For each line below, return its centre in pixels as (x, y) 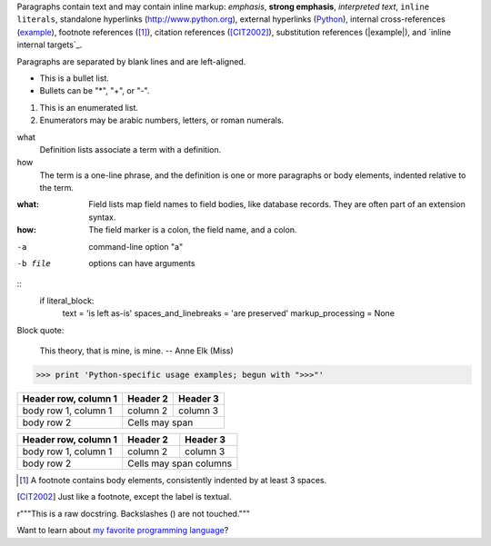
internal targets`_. (50, 45)
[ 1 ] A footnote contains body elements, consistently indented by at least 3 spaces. (173, 480)
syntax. (102, 217)
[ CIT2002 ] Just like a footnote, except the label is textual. (124, 497)
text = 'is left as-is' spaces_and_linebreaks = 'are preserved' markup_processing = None (229, 313)
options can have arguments (142, 263)
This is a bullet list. (74, 78)
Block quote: (40, 330)
